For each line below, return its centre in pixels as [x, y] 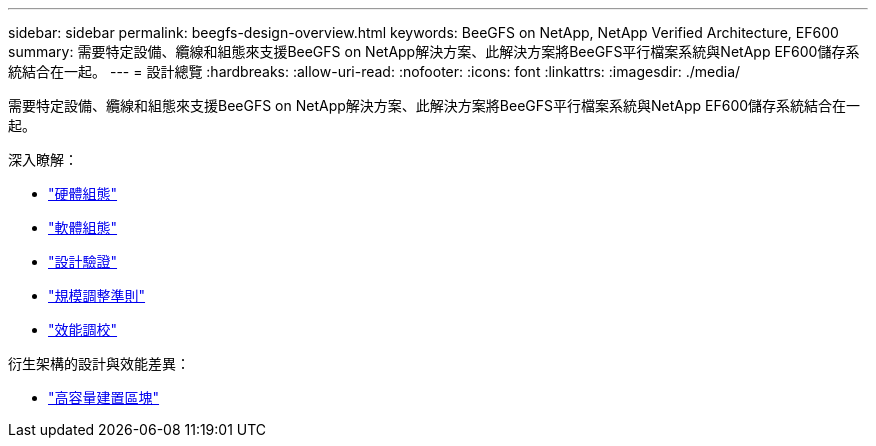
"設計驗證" [83, 261]
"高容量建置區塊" [104, 397]
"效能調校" [83, 329]
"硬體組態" [83, 193]
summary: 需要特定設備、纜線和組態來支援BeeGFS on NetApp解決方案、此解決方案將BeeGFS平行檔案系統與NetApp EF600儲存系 [434, 51]
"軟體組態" [83, 227]
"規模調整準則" [97, 295]
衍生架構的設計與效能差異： [99, 363]
